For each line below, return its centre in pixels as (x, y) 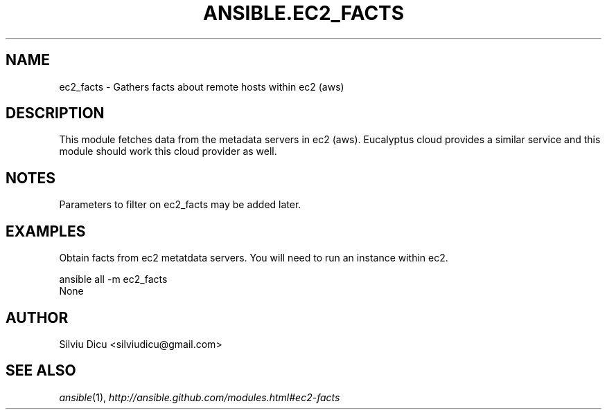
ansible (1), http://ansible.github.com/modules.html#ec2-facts (200, 397)
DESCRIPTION (55, 113)
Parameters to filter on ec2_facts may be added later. (180, 205)
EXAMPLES (46, 231)
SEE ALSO (41, 371)
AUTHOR (37, 317)
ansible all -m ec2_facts (113, 279)
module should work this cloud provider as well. (168, 151)
